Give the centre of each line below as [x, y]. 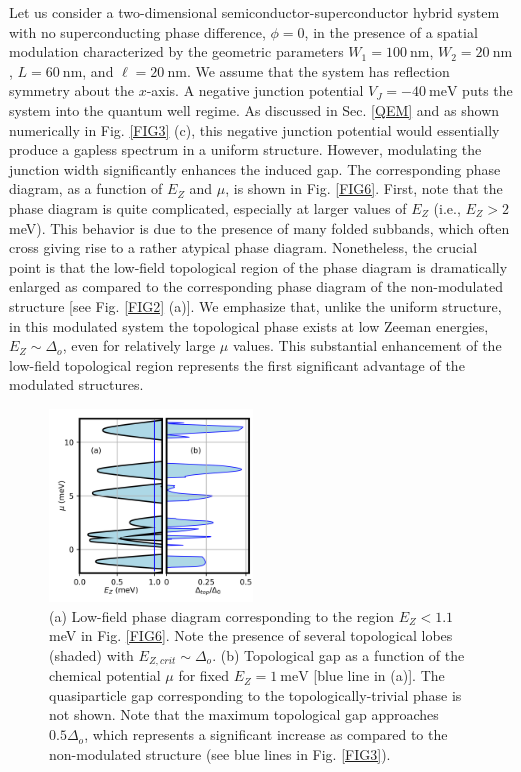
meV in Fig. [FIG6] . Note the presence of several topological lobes [251, 635]
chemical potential [105, 675]
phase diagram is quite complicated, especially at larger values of [208, 207]
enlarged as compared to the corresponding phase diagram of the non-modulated [256, 286]
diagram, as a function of [86, 188]
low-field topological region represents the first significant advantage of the [237, 364]
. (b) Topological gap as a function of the [338, 654]
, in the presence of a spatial [391, 31]
